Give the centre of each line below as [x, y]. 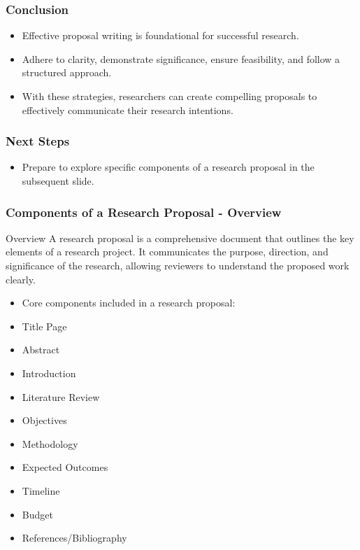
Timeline [41, 490]
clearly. [21, 279]
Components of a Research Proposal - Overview [144, 212]
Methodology [50, 443]
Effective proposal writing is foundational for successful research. [160, 35]
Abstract [41, 350]
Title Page [44, 326]
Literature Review [61, 396]
